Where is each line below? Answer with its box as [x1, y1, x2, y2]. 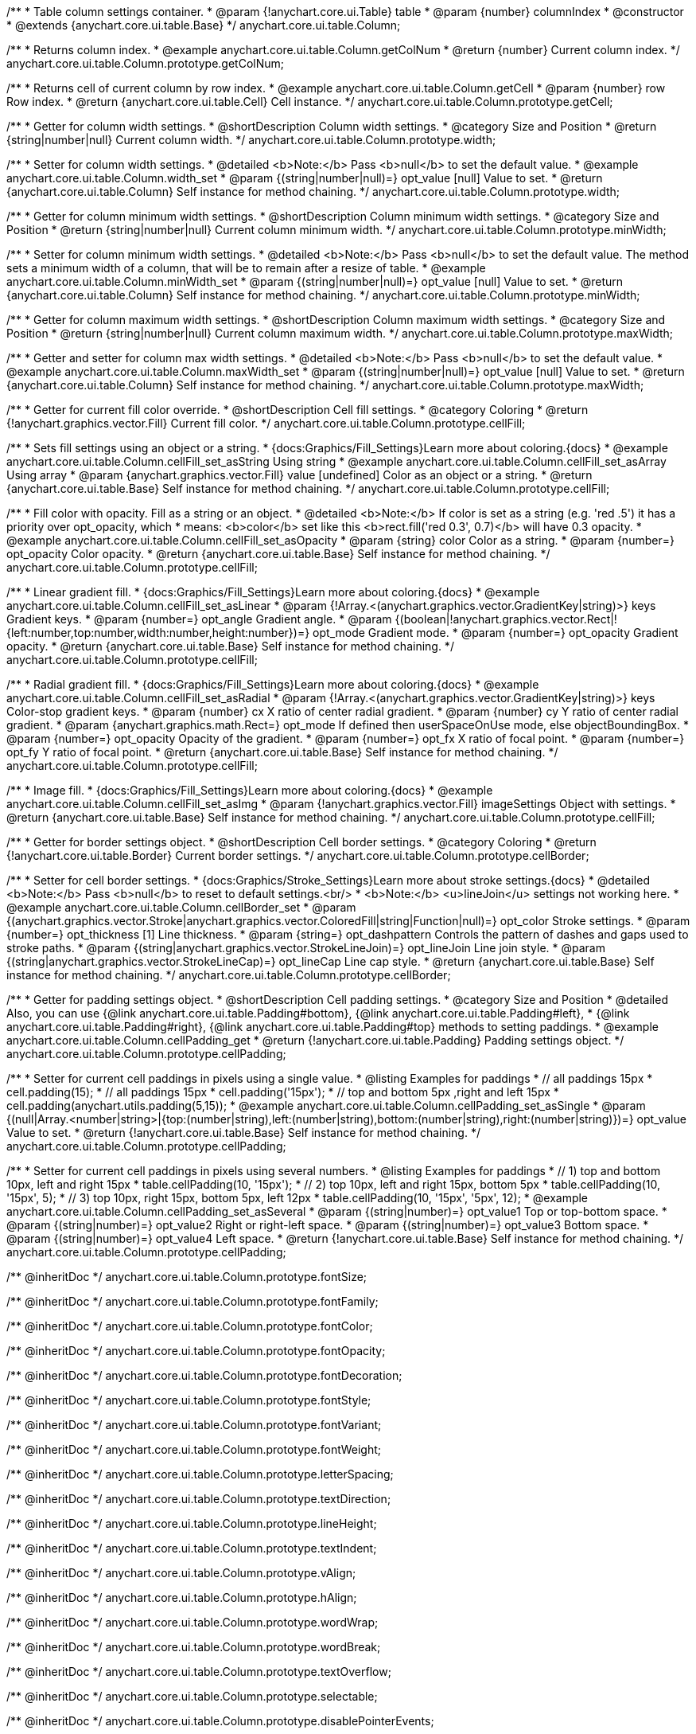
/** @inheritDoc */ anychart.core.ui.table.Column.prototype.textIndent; [6, 1541, 377, 1555]
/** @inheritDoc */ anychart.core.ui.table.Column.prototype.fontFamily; [6, 1295, 379, 1308]
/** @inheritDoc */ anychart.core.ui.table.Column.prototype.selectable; [6, 1689, 378, 1703]
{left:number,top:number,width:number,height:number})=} [6, 626, 310, 639]
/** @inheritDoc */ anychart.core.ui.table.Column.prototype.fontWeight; [6, 1443, 381, 1456]
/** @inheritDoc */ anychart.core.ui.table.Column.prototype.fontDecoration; [6, 1369, 402, 1382]
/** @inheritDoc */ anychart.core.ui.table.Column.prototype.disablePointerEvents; [6, 1714, 434, 1728]
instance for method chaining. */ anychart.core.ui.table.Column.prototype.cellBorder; [6, 968, 451, 982]
